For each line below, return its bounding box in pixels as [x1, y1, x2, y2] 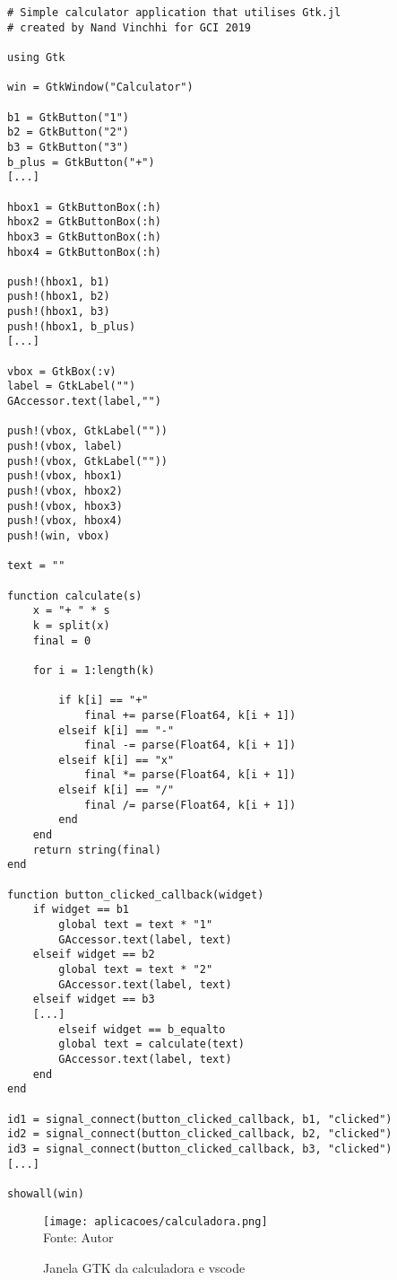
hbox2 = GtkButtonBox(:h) [7, 215, 161, 229]
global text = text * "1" [58, 918, 213, 932]
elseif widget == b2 [32, 948, 155, 961]
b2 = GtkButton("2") [7, 126, 130, 139]
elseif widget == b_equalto [58, 1022, 226, 1036]
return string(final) [32, 843, 161, 856]
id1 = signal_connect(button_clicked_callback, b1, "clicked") [7, 1112, 393, 1126]
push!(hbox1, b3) [7, 305, 110, 319]
